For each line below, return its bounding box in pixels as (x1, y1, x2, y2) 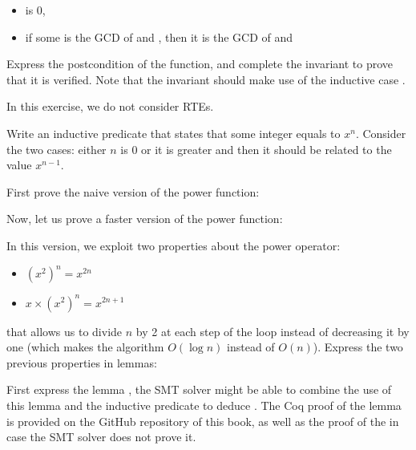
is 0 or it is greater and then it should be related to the (120, 140, 392, 157)
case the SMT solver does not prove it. (6, 428, 196, 445)
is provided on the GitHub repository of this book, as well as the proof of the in (6, 412, 399, 429)
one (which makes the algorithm (6, 339, 164, 355)
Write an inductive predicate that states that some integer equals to (6, 124, 341, 141)
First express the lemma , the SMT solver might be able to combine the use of (6, 381, 392, 398)
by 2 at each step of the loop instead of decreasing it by (135, 322, 410, 339)
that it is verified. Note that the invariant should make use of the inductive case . (6, 71, 406, 87)
